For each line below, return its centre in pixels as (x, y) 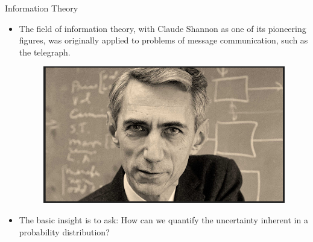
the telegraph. (45, 52)
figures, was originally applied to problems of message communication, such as (163, 40)
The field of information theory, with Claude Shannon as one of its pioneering (163, 28)
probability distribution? (64, 231)
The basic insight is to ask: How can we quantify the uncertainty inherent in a (163, 219)
